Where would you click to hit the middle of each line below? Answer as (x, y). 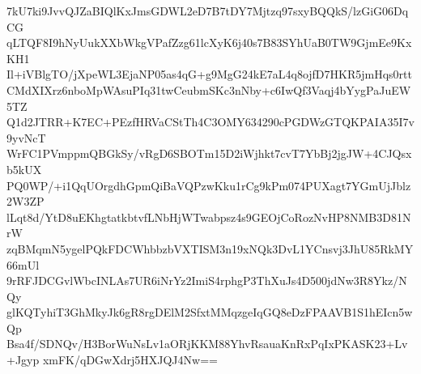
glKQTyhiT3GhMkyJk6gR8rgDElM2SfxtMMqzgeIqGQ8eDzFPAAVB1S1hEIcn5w (210, 312)
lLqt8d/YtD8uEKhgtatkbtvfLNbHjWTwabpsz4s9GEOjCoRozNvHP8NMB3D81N (209, 217)
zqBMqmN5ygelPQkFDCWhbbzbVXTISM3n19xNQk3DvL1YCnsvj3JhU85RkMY (210, 248)
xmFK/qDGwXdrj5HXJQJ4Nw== (130, 360)
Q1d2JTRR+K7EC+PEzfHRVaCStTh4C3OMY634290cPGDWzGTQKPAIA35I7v (210, 122)
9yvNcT (26, 137)
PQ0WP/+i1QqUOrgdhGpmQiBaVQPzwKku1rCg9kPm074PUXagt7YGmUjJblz (209, 185)
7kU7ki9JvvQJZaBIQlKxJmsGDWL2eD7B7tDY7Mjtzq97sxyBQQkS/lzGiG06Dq (208, 11)
